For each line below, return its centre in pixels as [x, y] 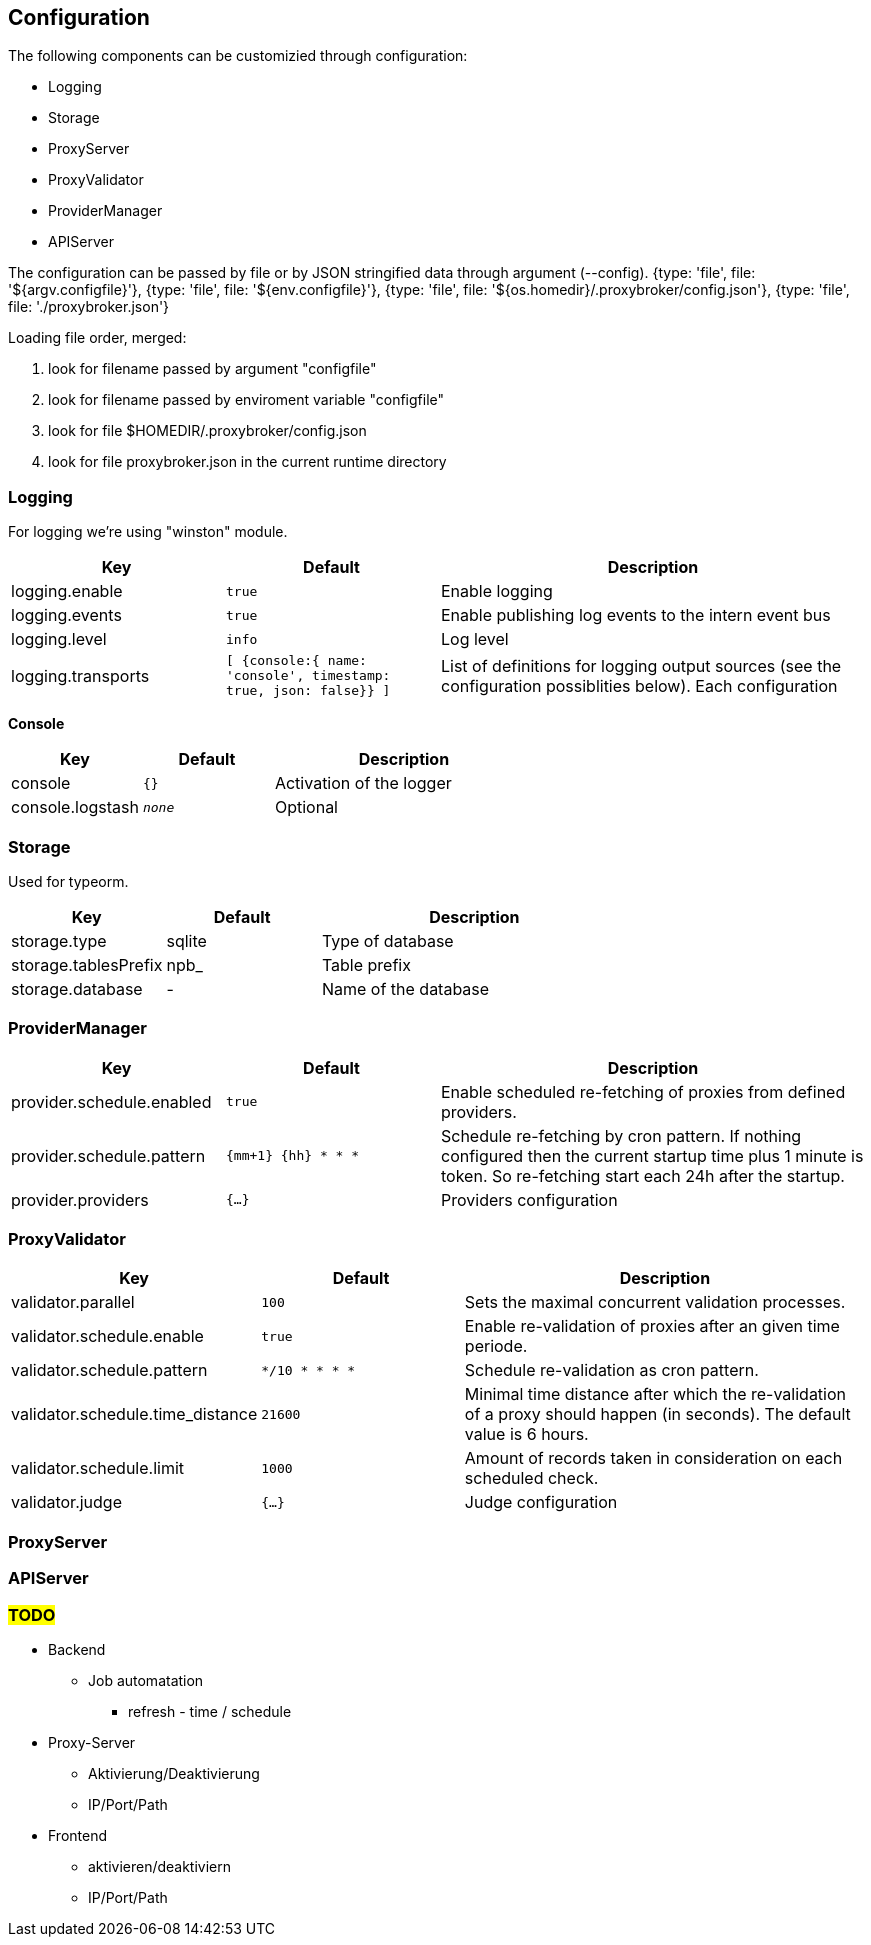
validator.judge [67, 1502]
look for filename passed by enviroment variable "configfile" [246, 400]
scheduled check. [531, 1478]
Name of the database [405, 988]
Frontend [78, 1835]
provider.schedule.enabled [111, 1101]
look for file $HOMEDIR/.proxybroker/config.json [207, 431]
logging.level [59, 639]
